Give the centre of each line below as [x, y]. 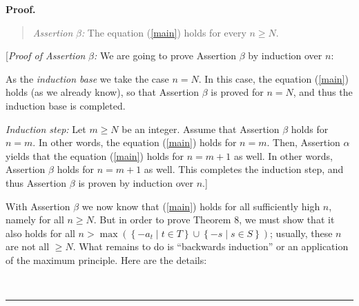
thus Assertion [36, 182]
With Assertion [38, 206]
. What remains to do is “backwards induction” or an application [211, 246]
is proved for [237, 92]
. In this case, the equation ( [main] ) [273, 78]
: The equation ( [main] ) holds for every [164, 32]
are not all [28, 246]
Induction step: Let [46, 129]
